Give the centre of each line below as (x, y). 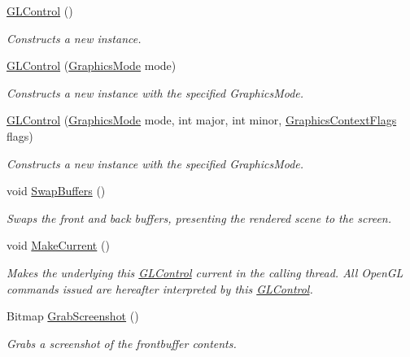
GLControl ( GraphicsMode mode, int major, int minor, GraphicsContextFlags (202, 120)
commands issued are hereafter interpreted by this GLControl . (160, 288)
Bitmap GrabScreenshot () (73, 316)
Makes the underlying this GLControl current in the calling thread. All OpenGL (205, 272)
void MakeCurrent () (58, 245)
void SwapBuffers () (56, 191)
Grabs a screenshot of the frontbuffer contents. (122, 343)
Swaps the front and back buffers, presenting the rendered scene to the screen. (199, 218)
